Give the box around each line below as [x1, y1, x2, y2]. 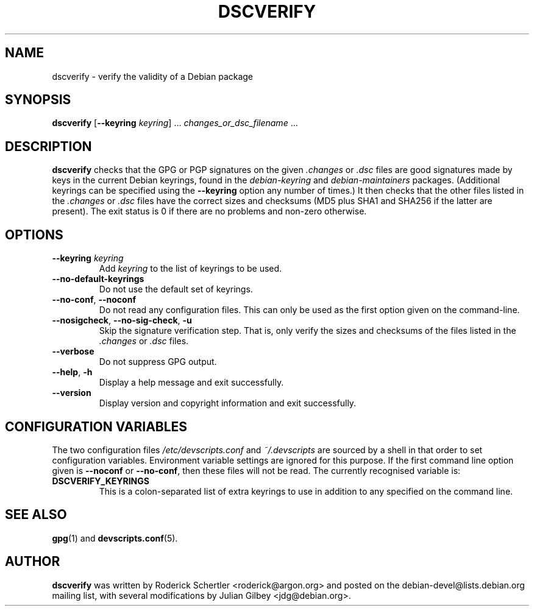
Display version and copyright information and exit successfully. [99, 398, 357, 409]
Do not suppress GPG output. [99, 356, 217, 367]
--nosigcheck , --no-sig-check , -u [52, 315, 192, 326]
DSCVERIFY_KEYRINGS [52, 475, 149, 486]
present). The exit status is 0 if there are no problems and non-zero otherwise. [52, 206, 367, 217]
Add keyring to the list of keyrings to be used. [99, 263, 282, 274]
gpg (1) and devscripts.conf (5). [52, 532, 178, 543]
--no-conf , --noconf [52, 294, 136, 305]
